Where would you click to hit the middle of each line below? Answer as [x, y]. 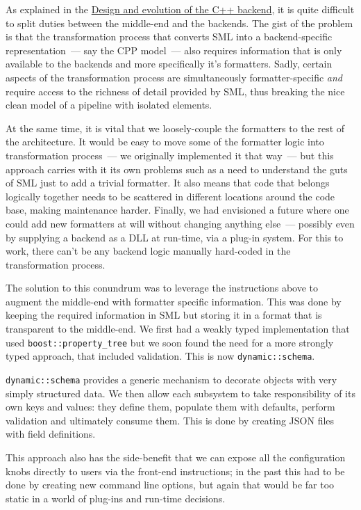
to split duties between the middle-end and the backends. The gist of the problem [179, 23]
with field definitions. [51, 434]
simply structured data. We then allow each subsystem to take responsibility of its [180, 393]
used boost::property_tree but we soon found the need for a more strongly [170, 342]
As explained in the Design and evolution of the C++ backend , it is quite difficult [180, 9]
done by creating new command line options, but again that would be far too [170, 485]
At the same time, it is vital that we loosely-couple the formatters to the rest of [175, 128]
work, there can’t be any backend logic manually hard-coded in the [148, 251]
